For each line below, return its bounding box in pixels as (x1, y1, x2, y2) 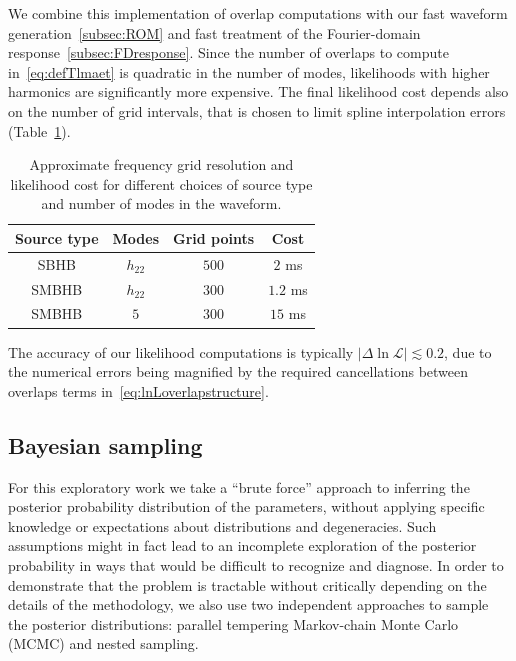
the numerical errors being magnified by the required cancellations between (8, 361, 469, 382)
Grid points (173, 227, 255, 248)
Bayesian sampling (8, 429, 203, 460)
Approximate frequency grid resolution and (29, 154, 294, 175)
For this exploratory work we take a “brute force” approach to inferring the (8, 476, 470, 497)
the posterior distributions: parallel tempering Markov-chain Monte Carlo (8, 613, 459, 634)
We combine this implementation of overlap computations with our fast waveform (8, 3, 508, 23)
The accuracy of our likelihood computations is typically (8, 341, 354, 362)
